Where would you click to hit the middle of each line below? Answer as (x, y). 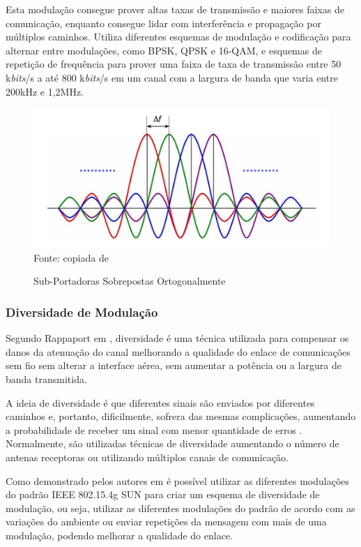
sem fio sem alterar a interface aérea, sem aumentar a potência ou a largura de (174, 365)
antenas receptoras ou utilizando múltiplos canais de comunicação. (147, 457)
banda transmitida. (46, 379)
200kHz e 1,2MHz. (45, 91)
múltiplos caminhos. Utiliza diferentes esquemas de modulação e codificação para (178, 37)
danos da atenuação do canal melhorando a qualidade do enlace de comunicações (178, 351)
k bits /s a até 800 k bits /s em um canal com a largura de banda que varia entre (172, 77)
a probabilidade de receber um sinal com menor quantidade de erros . (154, 429)
